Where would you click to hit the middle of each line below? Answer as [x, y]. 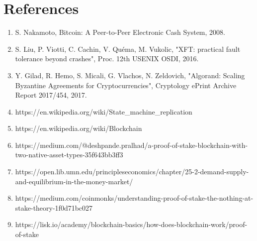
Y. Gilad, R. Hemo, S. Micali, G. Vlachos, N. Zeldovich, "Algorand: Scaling [130, 75]
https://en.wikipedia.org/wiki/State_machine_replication [104, 111]
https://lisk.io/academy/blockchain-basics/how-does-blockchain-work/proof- [131, 224]
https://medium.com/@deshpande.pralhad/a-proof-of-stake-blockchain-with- [131, 145]
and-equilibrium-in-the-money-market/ [74, 181]
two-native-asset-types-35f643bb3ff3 [69, 155]
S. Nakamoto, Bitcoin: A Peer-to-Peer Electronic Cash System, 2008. [120, 32]
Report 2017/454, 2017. [51, 95]
